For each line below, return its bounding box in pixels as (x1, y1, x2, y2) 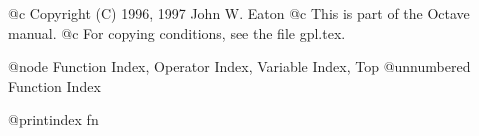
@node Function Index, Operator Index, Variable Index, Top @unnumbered (8, 56, 471, 77)
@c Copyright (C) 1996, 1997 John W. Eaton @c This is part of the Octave (8, 3, 470, 23)
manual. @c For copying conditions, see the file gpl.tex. (8, 22, 346, 43)
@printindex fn (8, 109, 99, 130)
